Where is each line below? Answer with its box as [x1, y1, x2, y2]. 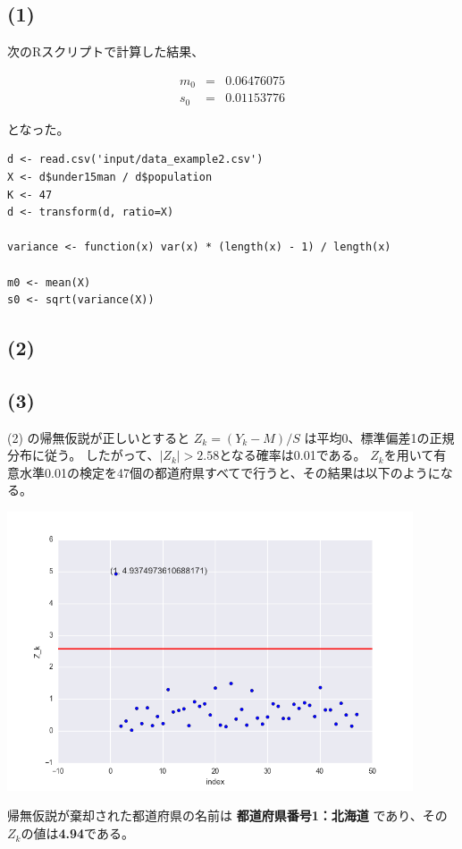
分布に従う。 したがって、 [7, 446, 160, 464]
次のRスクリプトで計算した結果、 [7, 42, 205, 61]
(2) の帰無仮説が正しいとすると [7, 428, 190, 446]
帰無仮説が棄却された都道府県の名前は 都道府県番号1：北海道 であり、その [7, 806, 448, 825]
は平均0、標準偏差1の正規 [304, 428, 455, 446]
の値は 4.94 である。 [21, 824, 134, 843]
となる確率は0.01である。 [219, 446, 366, 464]
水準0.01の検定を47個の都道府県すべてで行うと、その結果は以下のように [19, 463, 441, 481]
